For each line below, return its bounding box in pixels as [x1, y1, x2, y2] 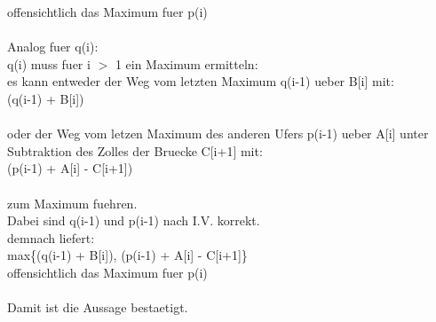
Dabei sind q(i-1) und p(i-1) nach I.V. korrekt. [7, 211, 260, 230]
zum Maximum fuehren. [7, 193, 138, 212]
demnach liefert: [7, 228, 95, 247]
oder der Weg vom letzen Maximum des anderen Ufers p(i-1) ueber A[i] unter [7, 124, 429, 143]
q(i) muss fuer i [7, 54, 91, 73]
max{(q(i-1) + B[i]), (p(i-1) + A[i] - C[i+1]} [7, 246, 248, 264]
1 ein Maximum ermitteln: [115, 54, 258, 73]
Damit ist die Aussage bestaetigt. [7, 298, 188, 317]
